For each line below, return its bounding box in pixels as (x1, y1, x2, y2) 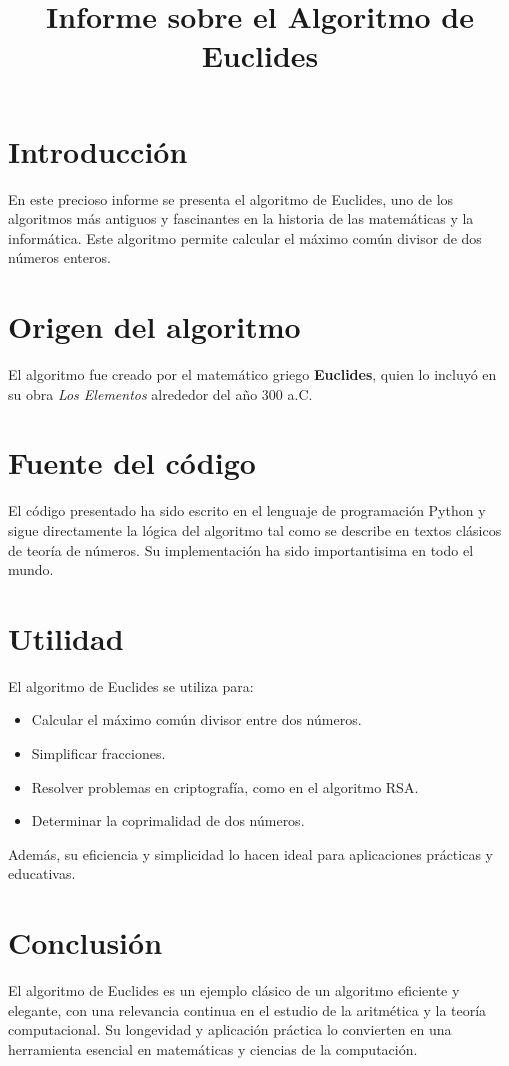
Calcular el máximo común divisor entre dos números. (31, 709, 362, 730)
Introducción (8, 130, 188, 171)
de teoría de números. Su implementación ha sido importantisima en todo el (8, 539, 474, 560)
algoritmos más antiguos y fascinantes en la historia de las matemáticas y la (8, 208, 474, 229)
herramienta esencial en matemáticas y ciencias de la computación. (8, 1038, 418, 1059)
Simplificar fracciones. (31, 743, 166, 763)
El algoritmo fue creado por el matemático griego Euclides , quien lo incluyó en (8, 364, 497, 384)
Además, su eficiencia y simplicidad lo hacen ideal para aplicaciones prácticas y (8, 843, 493, 864)
